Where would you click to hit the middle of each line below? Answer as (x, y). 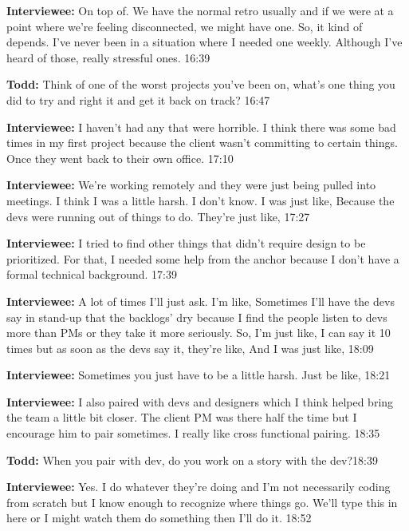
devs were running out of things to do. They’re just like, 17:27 (158, 216)
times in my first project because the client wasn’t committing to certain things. (202, 143)
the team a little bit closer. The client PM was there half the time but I (182, 417)
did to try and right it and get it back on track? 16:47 (138, 99)
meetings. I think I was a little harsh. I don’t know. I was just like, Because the (201, 200)
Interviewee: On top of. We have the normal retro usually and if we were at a (200, 10)
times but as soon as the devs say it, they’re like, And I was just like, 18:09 (190, 348)
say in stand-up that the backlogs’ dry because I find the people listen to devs (197, 317)
